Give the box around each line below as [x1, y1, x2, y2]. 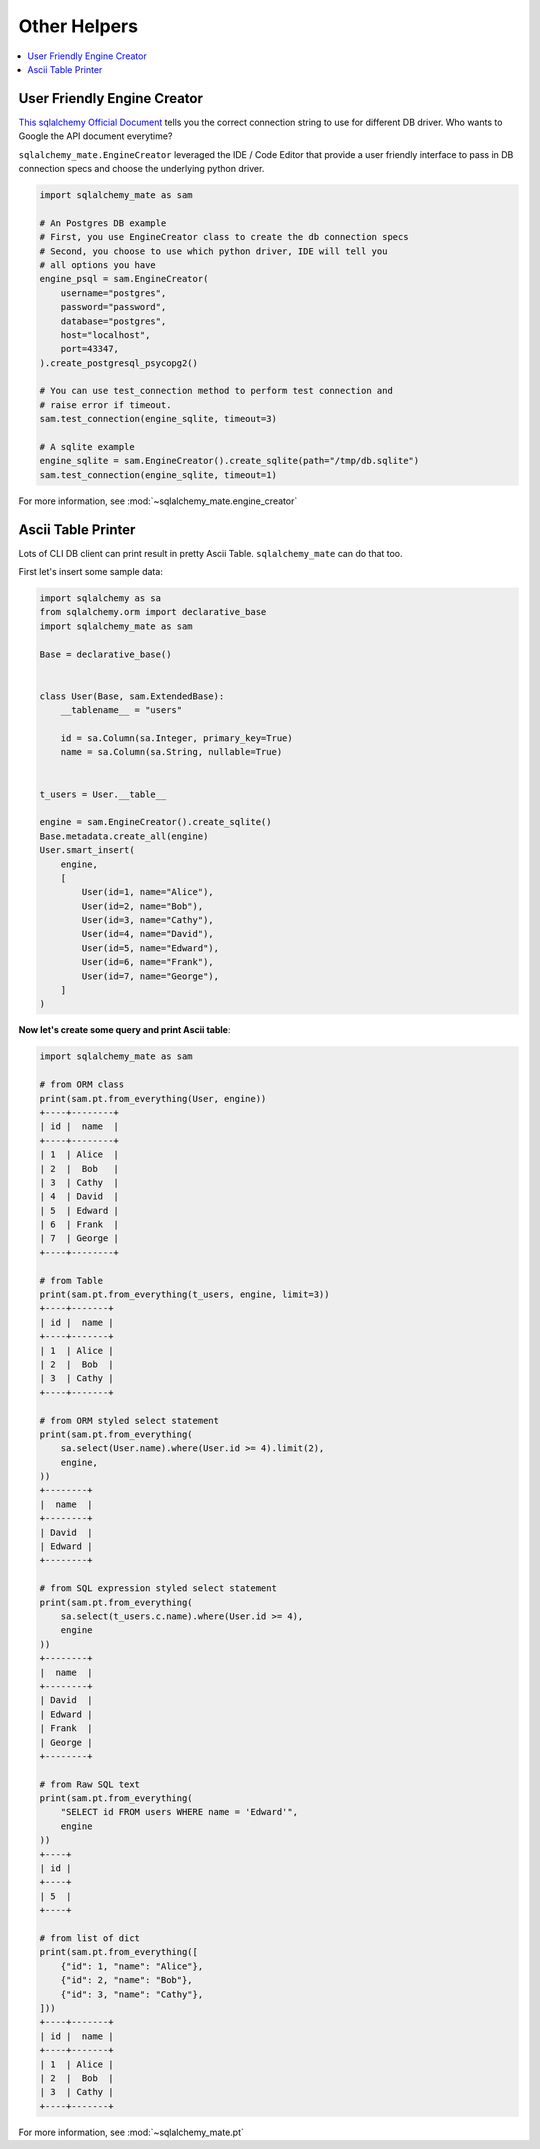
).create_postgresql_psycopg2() [39, 357, 199, 369]
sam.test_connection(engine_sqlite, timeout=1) [39, 469, 277, 480]
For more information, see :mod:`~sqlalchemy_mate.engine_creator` [18, 495, 298, 507]
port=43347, [60, 343, 120, 355]
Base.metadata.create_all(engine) [39, 830, 209, 842]
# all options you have [39, 259, 157, 270]
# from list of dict [39, 1932, 140, 1944]
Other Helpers [18, 15, 139, 37]
